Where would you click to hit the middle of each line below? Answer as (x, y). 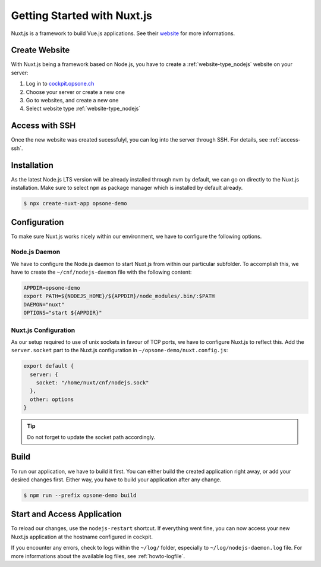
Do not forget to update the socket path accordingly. (91, 437)
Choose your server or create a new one (75, 92)
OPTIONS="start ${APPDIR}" (63, 313)
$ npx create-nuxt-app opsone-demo (75, 203)
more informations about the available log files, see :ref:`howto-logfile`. (98, 556)
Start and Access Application (66, 514)
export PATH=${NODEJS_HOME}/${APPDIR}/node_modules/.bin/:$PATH (119, 296)
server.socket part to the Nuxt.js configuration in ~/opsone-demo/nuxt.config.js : (119, 350)
